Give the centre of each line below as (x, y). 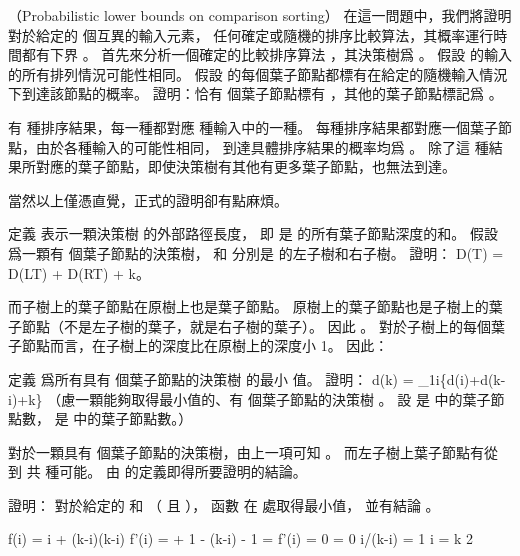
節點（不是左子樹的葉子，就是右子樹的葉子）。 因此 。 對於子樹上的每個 (256, 325)
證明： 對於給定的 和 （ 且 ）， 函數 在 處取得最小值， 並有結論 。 (224, 504)
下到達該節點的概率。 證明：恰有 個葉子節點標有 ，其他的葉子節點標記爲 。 (255, 93)
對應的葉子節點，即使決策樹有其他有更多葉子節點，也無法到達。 (245, 166)
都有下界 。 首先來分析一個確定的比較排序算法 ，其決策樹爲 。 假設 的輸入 (266, 54)
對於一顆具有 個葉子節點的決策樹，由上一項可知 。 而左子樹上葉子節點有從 (253, 451)
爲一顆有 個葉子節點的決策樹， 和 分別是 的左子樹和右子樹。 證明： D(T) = (256, 252)
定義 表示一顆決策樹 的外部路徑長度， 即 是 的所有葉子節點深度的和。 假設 (253, 233)
